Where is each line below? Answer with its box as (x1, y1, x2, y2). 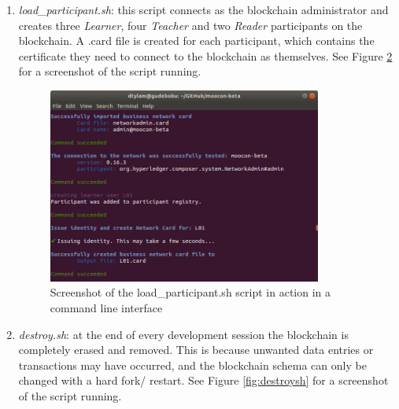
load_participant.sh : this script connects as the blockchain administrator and (18, 2, 389, 17)
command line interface (50, 300, 163, 315)
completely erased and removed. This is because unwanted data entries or (18, 341, 374, 358)
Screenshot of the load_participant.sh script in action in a (50, 284, 331, 300)
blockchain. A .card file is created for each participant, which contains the (18, 32, 375, 49)
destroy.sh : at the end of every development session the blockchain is (18, 326, 349, 342)
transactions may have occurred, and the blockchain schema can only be (18, 356, 367, 373)
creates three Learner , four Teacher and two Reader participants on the (18, 17, 363, 33)
